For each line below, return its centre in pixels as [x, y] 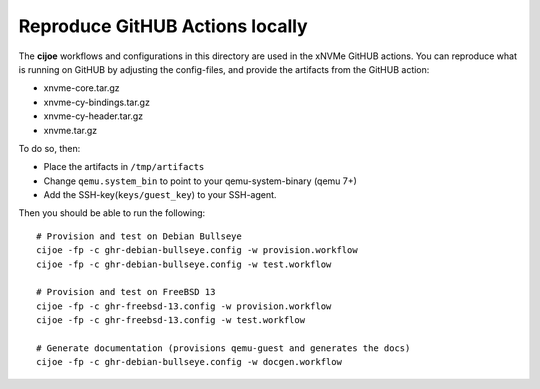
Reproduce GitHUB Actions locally [163, 26]
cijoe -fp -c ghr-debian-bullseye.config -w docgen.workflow [189, 362]
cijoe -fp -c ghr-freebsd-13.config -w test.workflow [170, 320]
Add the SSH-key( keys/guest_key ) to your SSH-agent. [160, 195]
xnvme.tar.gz [70, 130]
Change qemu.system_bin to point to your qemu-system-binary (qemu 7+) [200, 181]
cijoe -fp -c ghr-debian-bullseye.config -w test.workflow [184, 264]
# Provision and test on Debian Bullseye [139, 236]
